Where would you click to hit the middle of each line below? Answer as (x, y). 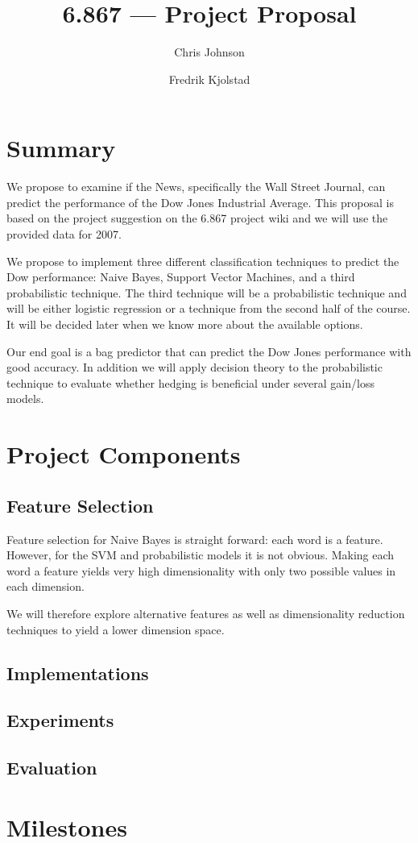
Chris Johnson (209, 52)
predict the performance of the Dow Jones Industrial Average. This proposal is (200, 202)
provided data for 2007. (64, 234)
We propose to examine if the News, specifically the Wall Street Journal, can (196, 187)
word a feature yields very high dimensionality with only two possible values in (201, 570)
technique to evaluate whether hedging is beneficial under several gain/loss (190, 382)
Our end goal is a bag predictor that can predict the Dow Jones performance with (209, 351)
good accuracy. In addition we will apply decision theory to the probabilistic (195, 367)
